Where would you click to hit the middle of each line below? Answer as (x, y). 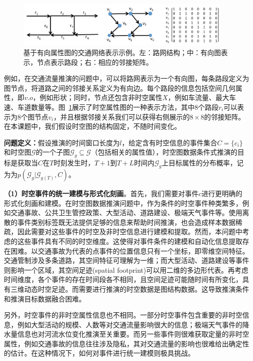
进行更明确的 (222, 193)
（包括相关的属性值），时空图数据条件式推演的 (164, 152)
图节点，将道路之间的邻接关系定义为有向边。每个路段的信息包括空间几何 (120, 88)
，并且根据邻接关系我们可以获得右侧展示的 (121, 116)
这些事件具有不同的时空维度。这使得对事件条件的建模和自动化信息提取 (130, 241)
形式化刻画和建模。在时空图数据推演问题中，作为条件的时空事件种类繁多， (123, 203)
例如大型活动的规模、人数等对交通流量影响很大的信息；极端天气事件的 (130, 324)
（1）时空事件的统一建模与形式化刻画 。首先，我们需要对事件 (101, 193)
